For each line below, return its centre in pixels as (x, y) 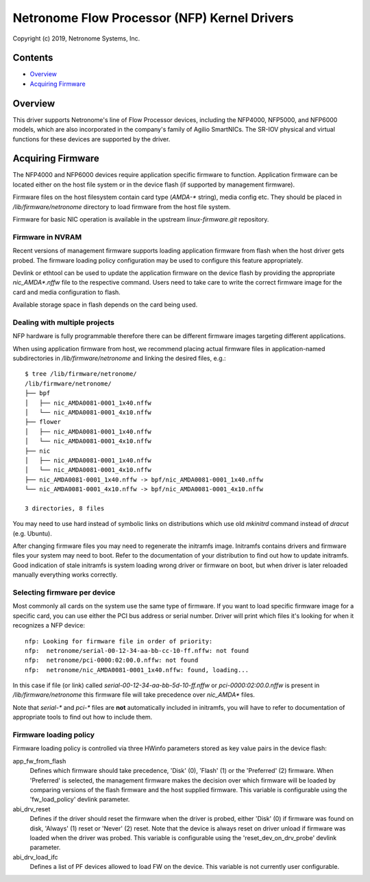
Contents (33, 58)
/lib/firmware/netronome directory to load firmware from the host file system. (122, 206)
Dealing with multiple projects (63, 322)
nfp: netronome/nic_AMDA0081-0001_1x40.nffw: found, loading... (137, 670)
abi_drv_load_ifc (35, 857)
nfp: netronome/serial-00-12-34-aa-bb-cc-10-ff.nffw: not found (137, 651)
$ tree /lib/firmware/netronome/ (81, 374)
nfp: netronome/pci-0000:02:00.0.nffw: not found (112, 660)
